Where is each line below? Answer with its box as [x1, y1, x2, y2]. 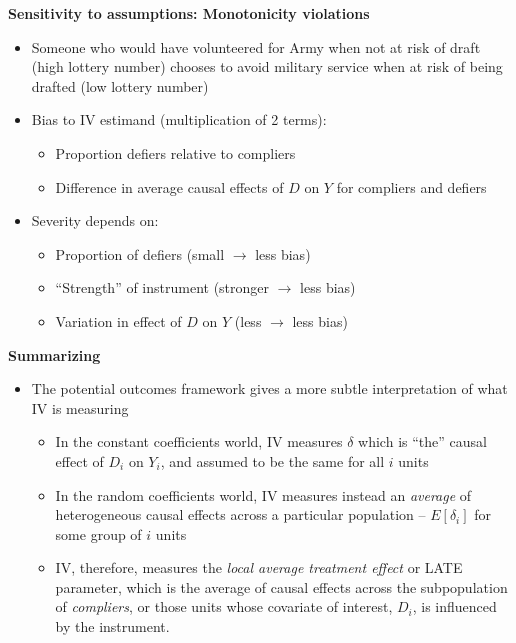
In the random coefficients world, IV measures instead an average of [55, 484, 472, 505]
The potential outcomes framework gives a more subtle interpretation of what [31, 378, 508, 399]
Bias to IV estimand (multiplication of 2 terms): [31, 109, 327, 130]
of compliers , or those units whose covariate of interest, [55, 596, 393, 617]
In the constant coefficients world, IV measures [55, 431, 343, 452]
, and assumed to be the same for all [160, 450, 385, 471]
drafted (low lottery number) [31, 75, 209, 96]
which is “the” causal [358, 431, 487, 452]
